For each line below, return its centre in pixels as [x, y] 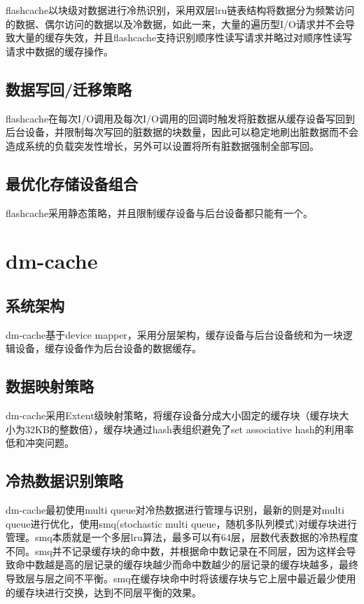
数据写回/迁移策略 [69, 89]
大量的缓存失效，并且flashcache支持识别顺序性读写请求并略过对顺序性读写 [184, 37]
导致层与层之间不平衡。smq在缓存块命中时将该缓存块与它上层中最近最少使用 [181, 578]
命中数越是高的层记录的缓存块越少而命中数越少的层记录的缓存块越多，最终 [187, 564]
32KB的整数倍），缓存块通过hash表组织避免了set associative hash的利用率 [189, 429]
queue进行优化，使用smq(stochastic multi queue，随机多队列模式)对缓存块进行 [181, 523]
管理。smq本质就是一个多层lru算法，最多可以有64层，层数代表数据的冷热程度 [182, 537]
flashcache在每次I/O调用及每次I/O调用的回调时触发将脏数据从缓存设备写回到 [181, 118]
